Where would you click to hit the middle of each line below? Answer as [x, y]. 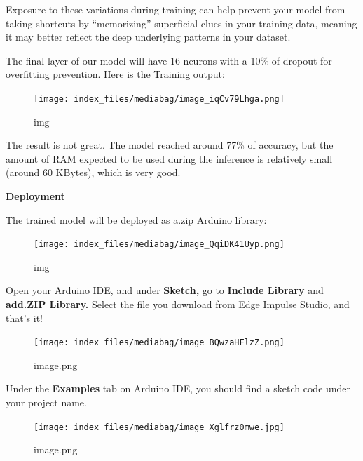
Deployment [35, 196]
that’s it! [24, 318]
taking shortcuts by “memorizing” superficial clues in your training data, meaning [181, 23]
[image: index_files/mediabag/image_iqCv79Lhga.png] [159, 99]
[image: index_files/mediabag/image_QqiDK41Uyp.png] [159, 245]
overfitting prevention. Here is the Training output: [115, 74]
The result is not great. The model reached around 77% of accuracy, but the [170, 145]
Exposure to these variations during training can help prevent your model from [176, 9]
